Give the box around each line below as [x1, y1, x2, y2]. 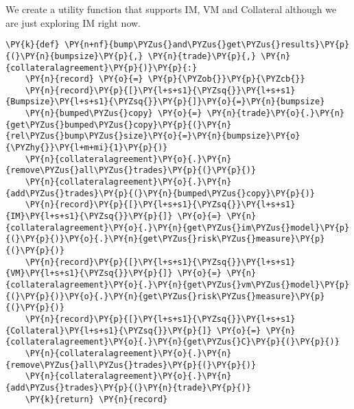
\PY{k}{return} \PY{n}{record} [25, 394, 168, 404]
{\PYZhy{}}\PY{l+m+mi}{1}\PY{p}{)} [5, 143, 168, 153]
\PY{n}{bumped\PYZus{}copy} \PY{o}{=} [25, 108, 202, 119]
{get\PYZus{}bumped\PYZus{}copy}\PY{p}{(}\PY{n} [5, 119, 232, 130]
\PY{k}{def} [5, 40, 60, 50]
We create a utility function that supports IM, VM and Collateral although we [5, 2, 337, 16]
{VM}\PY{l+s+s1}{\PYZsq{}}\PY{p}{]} [5, 268, 173, 279]
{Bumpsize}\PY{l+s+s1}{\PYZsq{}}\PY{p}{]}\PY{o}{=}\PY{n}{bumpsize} [5, 97, 325, 107]
